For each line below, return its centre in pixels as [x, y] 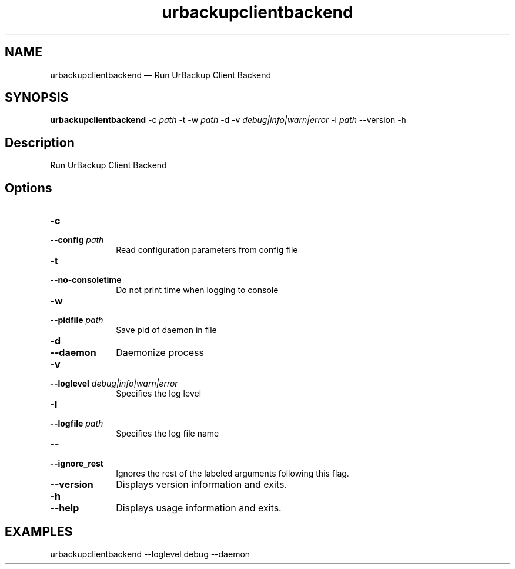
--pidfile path [77, 320]
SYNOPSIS [37, 98]
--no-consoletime [86, 280]
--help [65, 508]
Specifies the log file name [168, 434]
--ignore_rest [77, 464]
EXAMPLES [39, 531]
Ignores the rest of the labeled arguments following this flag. [233, 474]
